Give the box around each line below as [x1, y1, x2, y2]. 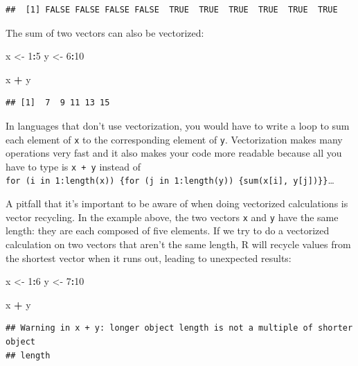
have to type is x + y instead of [6, 159, 141, 173]
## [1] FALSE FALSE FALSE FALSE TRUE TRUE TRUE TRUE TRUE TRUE [6, 5, 338, 15]
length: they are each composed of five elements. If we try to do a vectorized [6, 223, 330, 238]
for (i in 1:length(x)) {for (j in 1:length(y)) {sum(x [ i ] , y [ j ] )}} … [6, 173, 334, 187]
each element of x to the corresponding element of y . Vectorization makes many [6, 132, 343, 146]
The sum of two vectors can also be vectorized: [6, 25, 204, 40]
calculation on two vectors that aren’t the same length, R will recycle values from [6, 236, 351, 251]
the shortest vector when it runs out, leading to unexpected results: [6, 250, 292, 265]
